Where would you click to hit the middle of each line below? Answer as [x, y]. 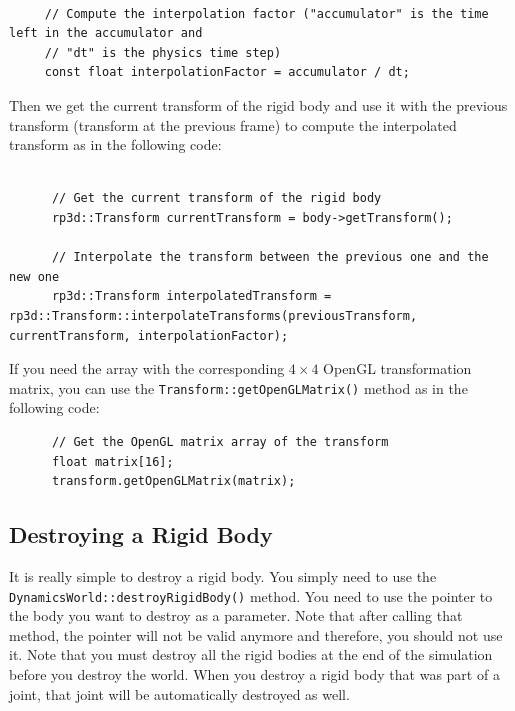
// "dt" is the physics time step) [163, 52]
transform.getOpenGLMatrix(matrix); [173, 481]
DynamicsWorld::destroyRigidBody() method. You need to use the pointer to [251, 595]
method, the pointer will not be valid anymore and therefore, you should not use [256, 634]
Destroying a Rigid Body [141, 534]
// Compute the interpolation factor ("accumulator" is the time [266, 13]
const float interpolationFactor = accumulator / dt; [227, 72]
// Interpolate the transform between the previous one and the [270, 257]
